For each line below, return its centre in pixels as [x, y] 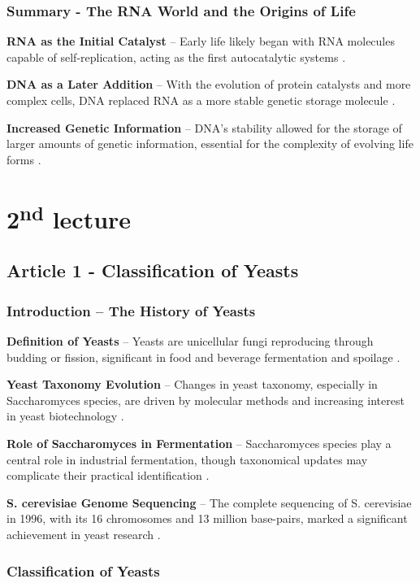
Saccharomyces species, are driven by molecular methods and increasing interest [206, 400]
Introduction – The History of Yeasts [131, 310]
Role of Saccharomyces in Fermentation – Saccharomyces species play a [199, 444]
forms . [24, 159]
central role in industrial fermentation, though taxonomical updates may [187, 459]
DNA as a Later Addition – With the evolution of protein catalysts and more [209, 84]
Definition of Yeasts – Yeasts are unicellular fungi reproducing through [190, 341]
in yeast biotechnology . [65, 416]
